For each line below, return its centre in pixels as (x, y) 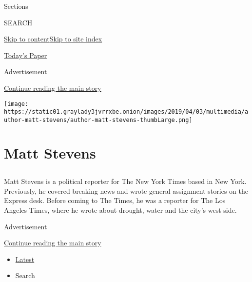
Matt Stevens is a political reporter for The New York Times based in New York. (125, 181)
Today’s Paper (26, 55)
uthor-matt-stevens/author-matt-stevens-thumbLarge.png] (98, 120)
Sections (16, 6)
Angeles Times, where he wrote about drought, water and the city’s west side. (120, 210)
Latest (25, 259)
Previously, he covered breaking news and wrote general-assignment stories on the (126, 191)
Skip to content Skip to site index (53, 39)
